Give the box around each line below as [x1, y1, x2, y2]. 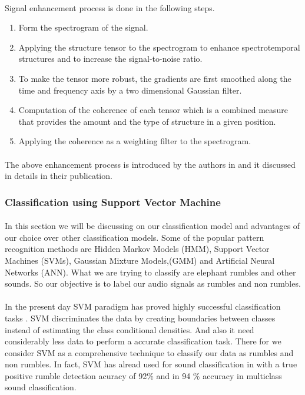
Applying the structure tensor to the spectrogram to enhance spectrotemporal [18, 41, 300, 53]
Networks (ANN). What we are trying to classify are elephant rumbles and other [5, 265, 296, 278]
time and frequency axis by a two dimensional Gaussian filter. [18, 84, 242, 96]
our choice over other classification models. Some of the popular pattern [5, 231, 264, 243]
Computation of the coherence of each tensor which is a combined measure [18, 104, 289, 116]
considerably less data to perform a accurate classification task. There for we [5, 335, 281, 347]
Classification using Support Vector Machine [5, 194, 221, 209]
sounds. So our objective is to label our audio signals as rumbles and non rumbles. [5, 277, 301, 290]
